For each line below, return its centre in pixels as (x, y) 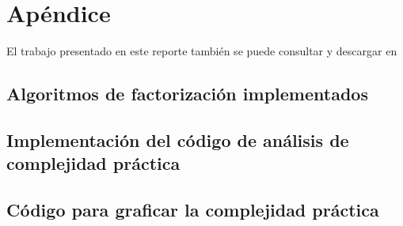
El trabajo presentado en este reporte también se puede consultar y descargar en (202, 51)
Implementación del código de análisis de (178, 139)
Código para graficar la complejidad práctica (193, 210)
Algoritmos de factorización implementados (187, 94)
